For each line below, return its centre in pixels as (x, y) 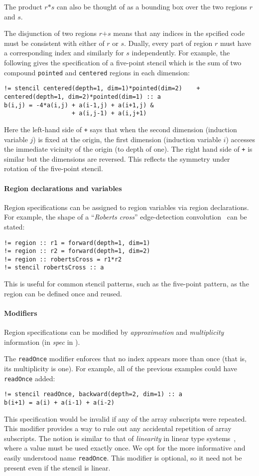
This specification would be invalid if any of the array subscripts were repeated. (126, 418)
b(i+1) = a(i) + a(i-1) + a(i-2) (59, 402)
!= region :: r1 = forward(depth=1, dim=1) (77, 243)
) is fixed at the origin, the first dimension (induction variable (127, 139)
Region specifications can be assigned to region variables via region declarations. (127, 207)
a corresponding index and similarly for (64, 53)
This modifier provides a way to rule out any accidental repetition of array (118, 428)
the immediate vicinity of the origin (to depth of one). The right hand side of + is (128, 149)
